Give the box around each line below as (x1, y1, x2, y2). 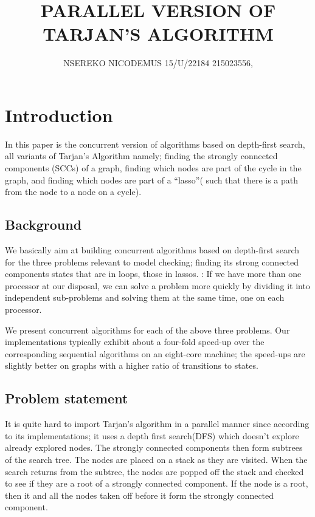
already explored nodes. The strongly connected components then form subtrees (5, 441, 303, 454)
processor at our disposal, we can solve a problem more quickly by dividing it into (5, 279, 310, 292)
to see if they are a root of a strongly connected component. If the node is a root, (5, 477, 308, 490)
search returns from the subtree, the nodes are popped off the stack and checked (5, 465, 304, 478)
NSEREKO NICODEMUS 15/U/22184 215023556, (63, 56, 253, 69)
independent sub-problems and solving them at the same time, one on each (5, 291, 285, 304)
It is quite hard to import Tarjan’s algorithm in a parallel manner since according (5, 417, 310, 430)
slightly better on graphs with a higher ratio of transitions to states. (5, 359, 258, 372)
